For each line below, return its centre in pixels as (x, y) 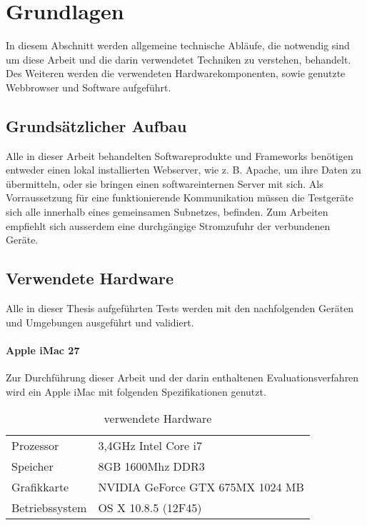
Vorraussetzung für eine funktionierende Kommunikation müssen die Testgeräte (180, 197)
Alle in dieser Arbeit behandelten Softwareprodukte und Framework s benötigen (180, 155)
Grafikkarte (40, 487)
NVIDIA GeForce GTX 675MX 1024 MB (201, 487)
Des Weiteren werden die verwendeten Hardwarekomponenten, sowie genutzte (176, 73)
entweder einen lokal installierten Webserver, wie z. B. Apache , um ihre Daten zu (183, 170)
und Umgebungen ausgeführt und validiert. (100, 322)
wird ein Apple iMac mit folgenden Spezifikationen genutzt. (136, 391)
